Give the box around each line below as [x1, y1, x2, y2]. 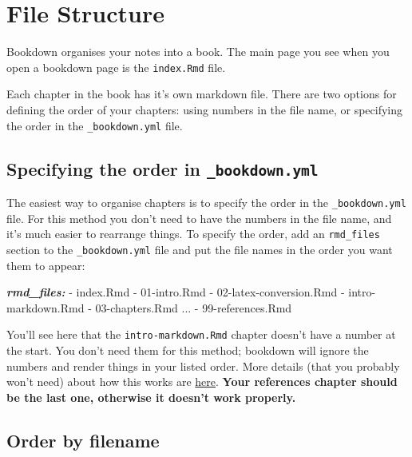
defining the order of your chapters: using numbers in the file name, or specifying [6, 101, 403, 117]
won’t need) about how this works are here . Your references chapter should [6, 373, 398, 390]
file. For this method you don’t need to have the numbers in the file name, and [6, 209, 392, 226]
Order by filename [6, 427, 160, 452]
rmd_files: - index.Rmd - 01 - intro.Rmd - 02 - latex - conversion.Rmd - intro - [6, 284, 376, 300]
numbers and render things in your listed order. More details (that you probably [6, 357, 400, 374]
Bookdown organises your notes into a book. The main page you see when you [6, 43, 390, 60]
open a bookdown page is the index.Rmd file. [6, 58, 226, 75]
